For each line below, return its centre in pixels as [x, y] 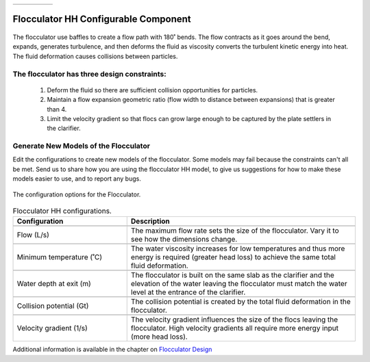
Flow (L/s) [33, 235]
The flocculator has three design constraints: [90, 74]
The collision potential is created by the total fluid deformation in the [241, 302]
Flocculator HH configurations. [62, 211]
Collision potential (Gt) [53, 306]
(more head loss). [159, 337]
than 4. [57, 109]
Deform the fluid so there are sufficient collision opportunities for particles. [152, 90]
